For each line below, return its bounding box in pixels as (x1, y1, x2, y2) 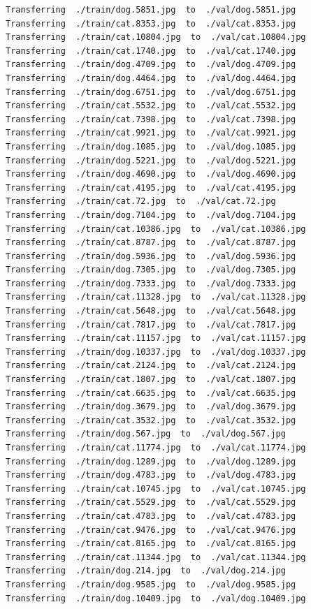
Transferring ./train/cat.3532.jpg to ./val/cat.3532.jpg (6, 415, 296, 425)
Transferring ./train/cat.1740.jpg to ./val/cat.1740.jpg (6, 45, 296, 56)
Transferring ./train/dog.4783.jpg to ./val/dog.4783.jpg (6, 470, 296, 480)
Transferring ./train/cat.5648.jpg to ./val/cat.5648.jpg (6, 306, 296, 316)
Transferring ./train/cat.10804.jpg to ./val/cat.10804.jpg (6, 32, 306, 43)
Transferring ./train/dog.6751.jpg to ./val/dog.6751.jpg (6, 87, 296, 97)
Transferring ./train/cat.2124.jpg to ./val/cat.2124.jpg (6, 360, 296, 371)
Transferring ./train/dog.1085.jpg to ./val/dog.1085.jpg (6, 141, 296, 152)
